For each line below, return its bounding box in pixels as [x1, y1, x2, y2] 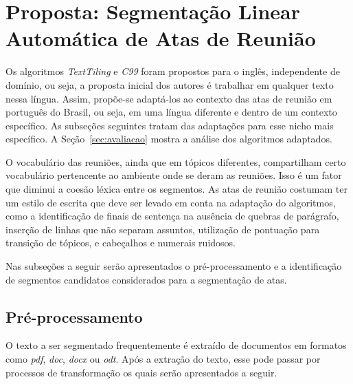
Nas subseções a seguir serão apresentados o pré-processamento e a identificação [5, 259, 342, 273]
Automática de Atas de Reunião [5, 24, 316, 52]
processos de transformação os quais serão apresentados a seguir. [5, 365, 277, 379]
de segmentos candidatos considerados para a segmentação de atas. [5, 272, 287, 286]
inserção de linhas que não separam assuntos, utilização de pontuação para [5, 222, 320, 236]
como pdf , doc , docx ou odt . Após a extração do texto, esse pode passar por [5, 352, 321, 366]
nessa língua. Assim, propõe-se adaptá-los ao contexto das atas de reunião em [5, 91, 332, 105]
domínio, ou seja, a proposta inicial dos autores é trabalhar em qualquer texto [5, 77, 334, 92]
